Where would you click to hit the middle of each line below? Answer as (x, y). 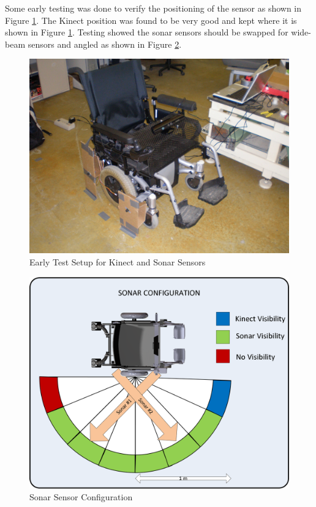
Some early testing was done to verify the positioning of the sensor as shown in (153, 8)
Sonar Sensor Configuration (81, 497)
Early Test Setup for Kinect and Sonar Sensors (118, 261)
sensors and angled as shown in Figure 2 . (105, 44)
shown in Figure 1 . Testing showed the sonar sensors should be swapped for (147, 32)
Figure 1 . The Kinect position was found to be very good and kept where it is (151, 20)
